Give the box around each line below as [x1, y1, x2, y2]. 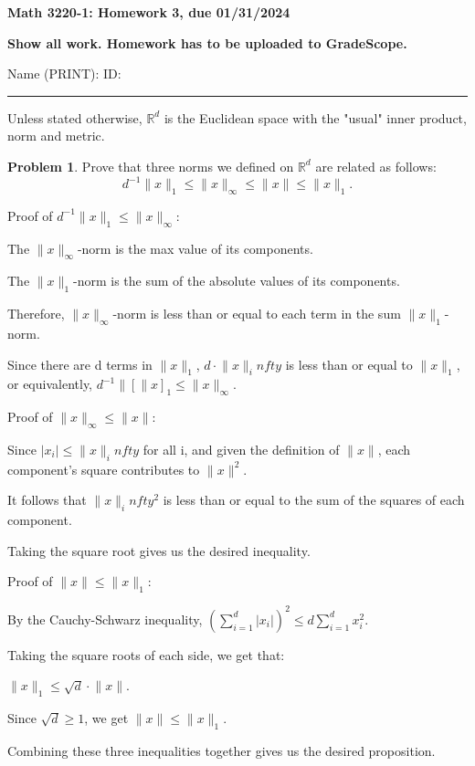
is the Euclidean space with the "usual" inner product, [164, 108, 467, 127]
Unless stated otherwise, [7, 108, 142, 127]
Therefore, [7, 304, 65, 323]
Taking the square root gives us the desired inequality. [7, 540, 311, 560]
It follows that [7, 490, 87, 509]
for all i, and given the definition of [142, 440, 340, 459]
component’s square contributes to [7, 459, 200, 478]
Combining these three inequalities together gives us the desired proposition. [7, 740, 436, 760]
